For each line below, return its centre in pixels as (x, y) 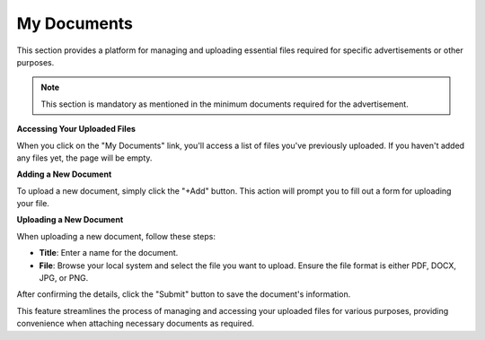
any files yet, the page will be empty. (84, 158)
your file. (33, 204)
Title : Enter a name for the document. (109, 253)
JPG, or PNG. (64, 278)
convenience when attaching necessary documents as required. (136, 324)
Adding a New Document (64, 174)
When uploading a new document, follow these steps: (116, 236)
